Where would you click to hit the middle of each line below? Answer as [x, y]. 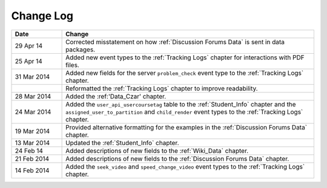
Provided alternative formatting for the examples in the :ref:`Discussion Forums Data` [187, 127]
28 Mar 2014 [33, 96]
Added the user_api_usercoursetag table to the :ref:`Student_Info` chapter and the [181, 104]
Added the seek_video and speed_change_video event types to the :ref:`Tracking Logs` [185, 166]
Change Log [42, 16]
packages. [81, 50]
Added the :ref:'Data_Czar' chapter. [116, 96]
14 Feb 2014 [32, 170]
